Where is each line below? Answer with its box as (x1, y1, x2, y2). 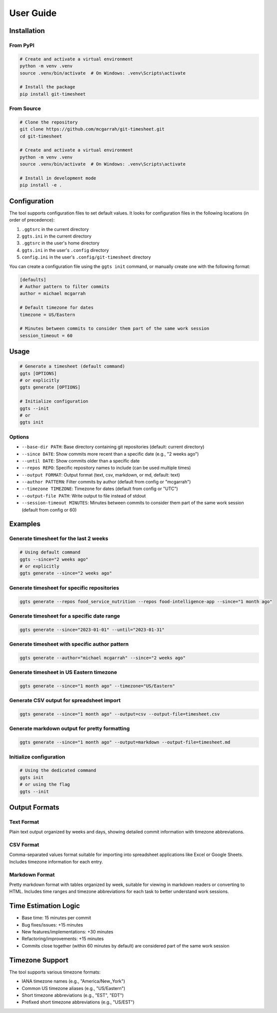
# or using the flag (19, 781, 70, 787)
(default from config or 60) (21, 506, 77, 512)
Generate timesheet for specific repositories (9, 584, 119, 591)
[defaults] (19, 276, 46, 282)
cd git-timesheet (19, 133, 62, 139)
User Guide (9, 7, 57, 18)
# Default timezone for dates (19, 305, 94, 310)
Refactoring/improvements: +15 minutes (21, 935, 104, 942)
